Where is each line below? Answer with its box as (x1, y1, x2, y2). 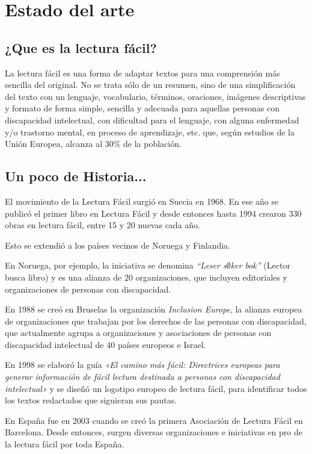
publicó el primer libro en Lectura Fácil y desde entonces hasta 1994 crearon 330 (5, 207, 302, 219)
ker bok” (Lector (230, 259, 290, 272)
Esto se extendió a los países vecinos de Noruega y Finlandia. (5, 238, 230, 251)
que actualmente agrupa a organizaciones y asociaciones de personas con (5, 326, 272, 339)
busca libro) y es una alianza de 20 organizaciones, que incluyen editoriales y (5, 270, 287, 283)
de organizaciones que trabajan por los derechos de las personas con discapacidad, (5, 314, 307, 327)
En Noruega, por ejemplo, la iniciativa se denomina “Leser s (5, 259, 227, 272)
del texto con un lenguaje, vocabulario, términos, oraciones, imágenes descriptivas (5, 90, 306, 102)
